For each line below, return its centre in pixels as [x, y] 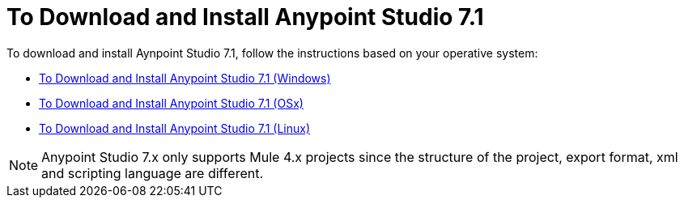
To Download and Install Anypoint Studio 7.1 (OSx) [171, 103]
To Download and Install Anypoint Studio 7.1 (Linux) [175, 128]
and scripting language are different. [153, 173]
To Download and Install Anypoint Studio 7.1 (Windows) [185, 78]
